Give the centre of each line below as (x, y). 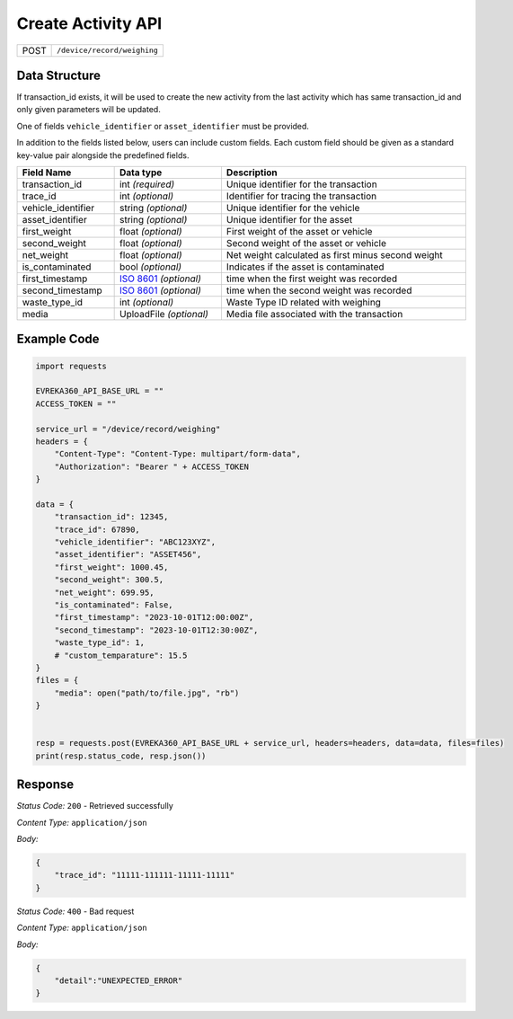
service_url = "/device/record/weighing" (128, 429)
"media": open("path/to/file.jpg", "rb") (147, 693)
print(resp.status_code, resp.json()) (121, 756)
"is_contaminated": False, (114, 605)
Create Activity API (89, 23)
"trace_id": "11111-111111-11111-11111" (145, 875)
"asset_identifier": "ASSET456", (128, 554)
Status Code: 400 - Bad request (75, 911)
